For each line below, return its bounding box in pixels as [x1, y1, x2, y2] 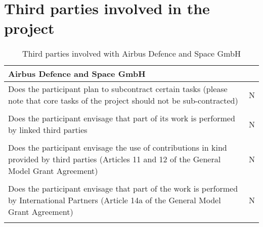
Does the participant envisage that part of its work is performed [8, 112, 235, 124]
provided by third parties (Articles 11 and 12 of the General [8, 153, 221, 165]
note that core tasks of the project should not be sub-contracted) [8, 95, 238, 107]
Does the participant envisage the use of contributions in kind [8, 142, 227, 154]
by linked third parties [8, 124, 87, 136]
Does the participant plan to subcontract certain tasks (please [8, 83, 228, 95]
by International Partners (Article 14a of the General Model [8, 194, 221, 206]
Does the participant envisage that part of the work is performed [8, 183, 238, 195]
